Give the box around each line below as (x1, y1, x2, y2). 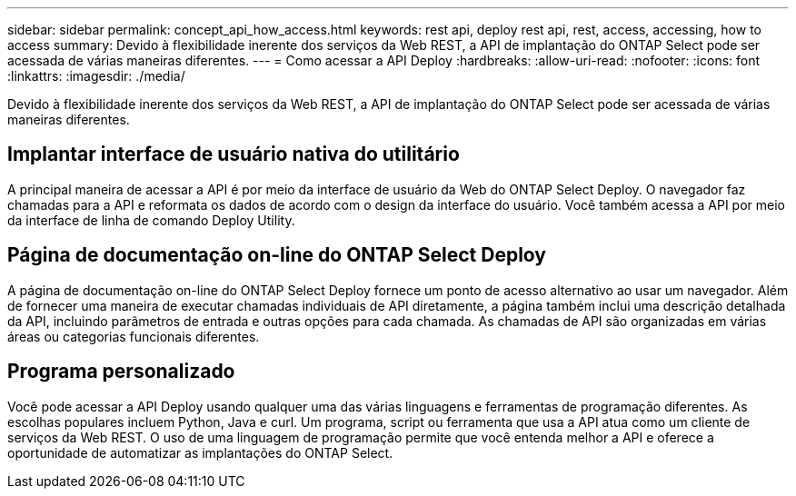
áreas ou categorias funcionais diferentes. (7, 328, 260, 344)
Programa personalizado (7, 360, 235, 383)
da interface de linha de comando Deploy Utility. (7, 212, 295, 228)
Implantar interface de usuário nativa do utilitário (7, 143, 460, 166)
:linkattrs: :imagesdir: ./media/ (7, 68, 185, 84)
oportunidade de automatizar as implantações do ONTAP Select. (7, 444, 393, 461)
